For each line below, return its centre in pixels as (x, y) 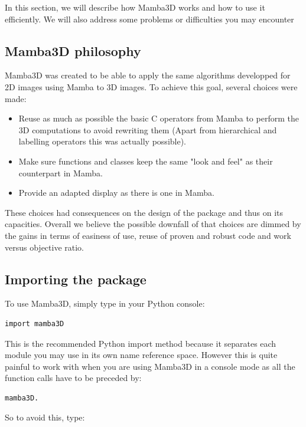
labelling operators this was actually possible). (102, 141)
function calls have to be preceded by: (73, 378)
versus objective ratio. (45, 247)
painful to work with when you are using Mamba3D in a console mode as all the (150, 366)
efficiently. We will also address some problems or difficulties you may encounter (149, 19)
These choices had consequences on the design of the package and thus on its (144, 212)
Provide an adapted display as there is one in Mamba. (116, 193)
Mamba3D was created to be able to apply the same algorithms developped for (148, 75)
